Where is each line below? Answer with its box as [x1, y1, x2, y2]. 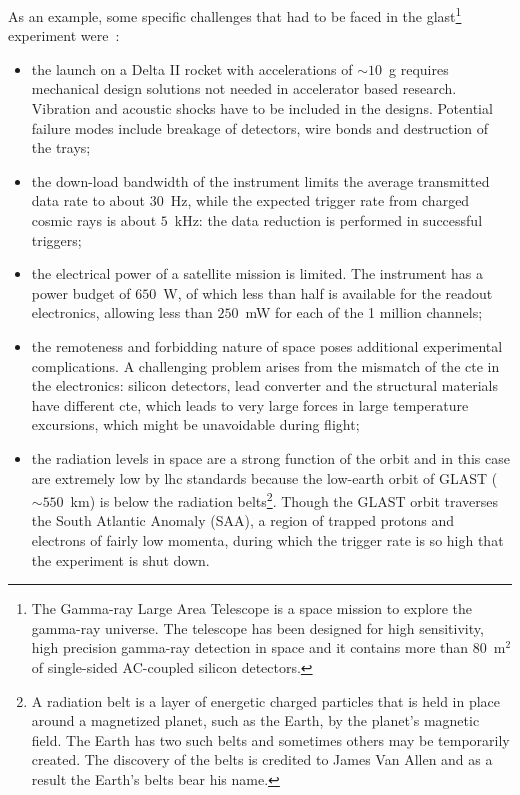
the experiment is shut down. [31, 549, 210, 570]
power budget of [31, 282, 131, 303]
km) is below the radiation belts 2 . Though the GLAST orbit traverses [70, 488, 499, 511]
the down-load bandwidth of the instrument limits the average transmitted [31, 170, 490, 191]
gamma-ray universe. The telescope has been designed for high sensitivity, [31, 617, 484, 638]
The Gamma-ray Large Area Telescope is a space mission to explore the [31, 598, 472, 619]
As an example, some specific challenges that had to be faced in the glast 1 [8, 3, 462, 26]
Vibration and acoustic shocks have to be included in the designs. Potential [31, 98, 493, 119]
